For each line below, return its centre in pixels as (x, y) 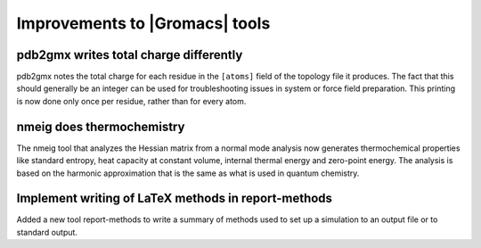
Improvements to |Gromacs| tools (143, 23)
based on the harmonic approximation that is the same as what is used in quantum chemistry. (188, 173)
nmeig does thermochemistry (101, 126)
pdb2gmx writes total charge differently (130, 55)
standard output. (47, 232)
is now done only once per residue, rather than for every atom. (131, 101)
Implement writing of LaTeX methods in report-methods (175, 198)
